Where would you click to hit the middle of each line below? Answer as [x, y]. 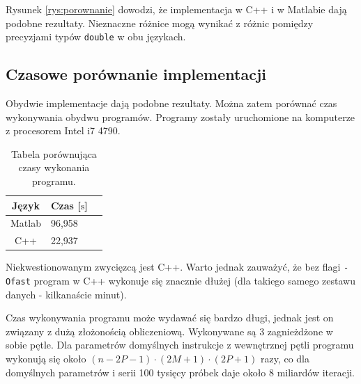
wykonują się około [46, 359]
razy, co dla [285, 359]
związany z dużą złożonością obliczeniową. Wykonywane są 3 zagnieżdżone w [169, 331]
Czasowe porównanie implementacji [136, 74]
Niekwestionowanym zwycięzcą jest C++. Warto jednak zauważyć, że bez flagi [173, 267]
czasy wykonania [54, 167]
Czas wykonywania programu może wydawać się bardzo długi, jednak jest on [170, 318]
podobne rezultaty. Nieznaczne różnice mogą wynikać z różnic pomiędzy [160, 23]
